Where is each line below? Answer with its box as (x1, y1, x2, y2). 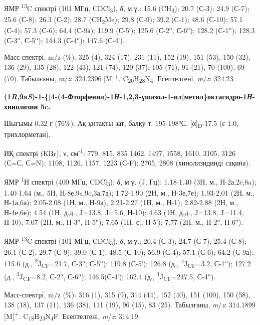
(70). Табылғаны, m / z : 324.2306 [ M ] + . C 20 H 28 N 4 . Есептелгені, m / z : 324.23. (4, 72, 235, 85)
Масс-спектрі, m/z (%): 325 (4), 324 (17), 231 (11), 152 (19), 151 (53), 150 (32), (4, 52, 250, 62)
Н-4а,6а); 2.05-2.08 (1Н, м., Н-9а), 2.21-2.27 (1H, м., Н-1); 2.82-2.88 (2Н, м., (4, 197, 238, 208)
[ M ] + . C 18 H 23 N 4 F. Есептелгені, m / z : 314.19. (4, 309, 140, 322)
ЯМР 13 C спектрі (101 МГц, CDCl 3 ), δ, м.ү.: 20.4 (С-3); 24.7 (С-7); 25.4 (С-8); (4, 234, 247, 247)
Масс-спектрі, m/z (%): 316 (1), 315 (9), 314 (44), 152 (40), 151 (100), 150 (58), (4, 289, 250, 299)
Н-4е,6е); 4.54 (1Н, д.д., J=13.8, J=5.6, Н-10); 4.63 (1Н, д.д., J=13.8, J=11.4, (4, 207, 244, 217)
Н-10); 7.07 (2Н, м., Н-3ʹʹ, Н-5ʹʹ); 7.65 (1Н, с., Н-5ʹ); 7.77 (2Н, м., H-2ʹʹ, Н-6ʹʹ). (4, 217, 243, 227)
